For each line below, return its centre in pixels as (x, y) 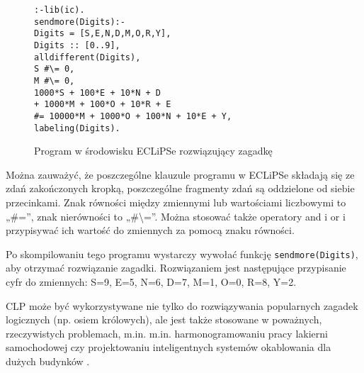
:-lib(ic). (59, 10)
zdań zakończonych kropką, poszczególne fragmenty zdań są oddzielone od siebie (180, 188)
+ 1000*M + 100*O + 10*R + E (103, 105)
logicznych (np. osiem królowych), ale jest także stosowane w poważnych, (164, 319)
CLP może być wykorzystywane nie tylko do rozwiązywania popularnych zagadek (182, 305)
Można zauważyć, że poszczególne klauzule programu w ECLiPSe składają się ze (180, 174)
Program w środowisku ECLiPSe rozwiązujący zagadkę (153, 151)
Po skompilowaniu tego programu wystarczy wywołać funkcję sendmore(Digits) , (182, 254)
